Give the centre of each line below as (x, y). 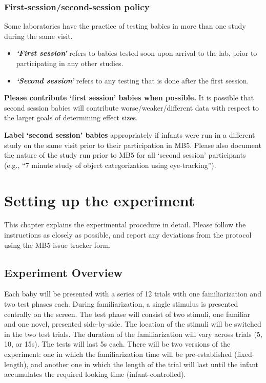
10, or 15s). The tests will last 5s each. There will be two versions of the (117, 344)
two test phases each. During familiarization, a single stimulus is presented (121, 304)
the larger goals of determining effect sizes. (71, 118)
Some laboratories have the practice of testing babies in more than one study (125, 26)
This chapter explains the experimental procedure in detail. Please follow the (125, 225)
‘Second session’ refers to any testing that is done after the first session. (132, 80)
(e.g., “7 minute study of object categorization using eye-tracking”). (110, 165)
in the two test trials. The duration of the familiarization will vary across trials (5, (133, 334)
